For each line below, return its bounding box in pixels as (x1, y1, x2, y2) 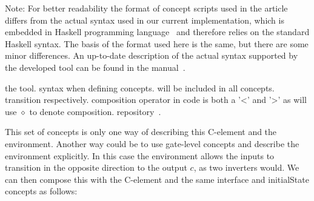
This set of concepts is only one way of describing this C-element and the (5, 125, 277, 138)
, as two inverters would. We (193, 161, 299, 174)
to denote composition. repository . (29, 105, 161, 117)
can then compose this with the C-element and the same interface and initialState (5, 173, 309, 185)
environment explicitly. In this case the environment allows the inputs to (5, 149, 275, 162)
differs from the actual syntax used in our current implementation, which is (5, 13, 284, 26)
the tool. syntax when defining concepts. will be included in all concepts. (5, 81, 275, 94)
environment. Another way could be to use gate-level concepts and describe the (5, 137, 299, 150)
